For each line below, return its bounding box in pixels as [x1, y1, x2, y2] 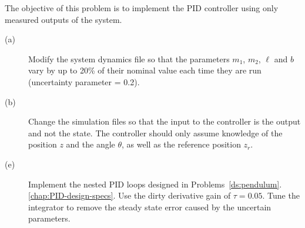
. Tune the [262, 189, 300, 202]
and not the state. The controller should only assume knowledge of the [28, 126, 283, 139]
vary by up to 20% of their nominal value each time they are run [28, 64, 262, 76]
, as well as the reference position [122, 138, 241, 150]
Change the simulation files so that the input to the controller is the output [28, 115, 301, 128]
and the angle [66, 138, 115, 150]
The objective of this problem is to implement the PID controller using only [5, 2, 279, 14]
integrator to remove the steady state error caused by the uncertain [28, 200, 272, 213]
